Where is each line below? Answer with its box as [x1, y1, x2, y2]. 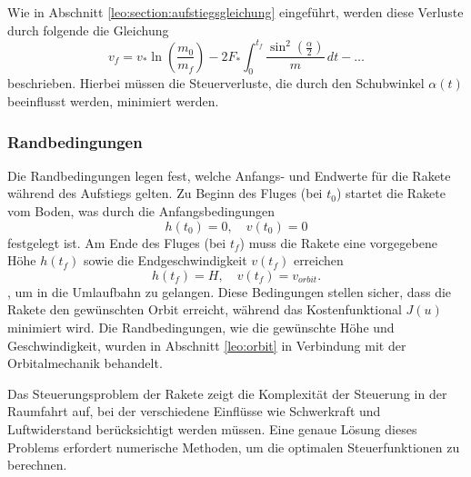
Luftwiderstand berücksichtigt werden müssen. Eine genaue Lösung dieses [7, 420, 417, 439]
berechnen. [7, 455, 67, 474]
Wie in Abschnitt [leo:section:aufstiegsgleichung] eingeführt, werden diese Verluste [7, 3, 464, 21]
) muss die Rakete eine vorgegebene [239, 233, 437, 252]
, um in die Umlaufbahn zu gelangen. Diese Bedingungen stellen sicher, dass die [7, 282, 452, 301]
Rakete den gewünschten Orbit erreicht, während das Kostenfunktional [7, 300, 402, 319]
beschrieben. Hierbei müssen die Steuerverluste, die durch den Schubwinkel [7, 74, 425, 93]
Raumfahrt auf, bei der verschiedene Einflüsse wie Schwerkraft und [7, 402, 381, 421]
